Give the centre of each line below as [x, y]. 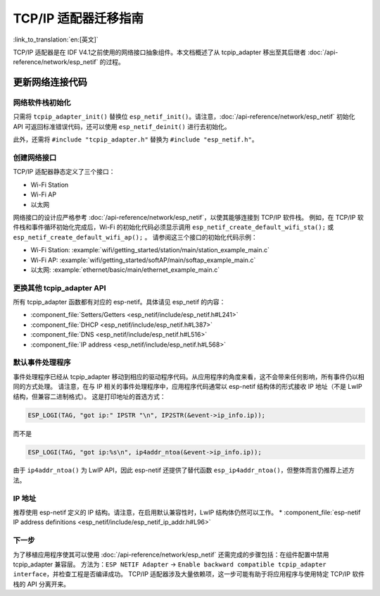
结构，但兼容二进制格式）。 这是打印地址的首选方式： [89, 396]
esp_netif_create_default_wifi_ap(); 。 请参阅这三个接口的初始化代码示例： [135, 237]
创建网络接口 [35, 158]
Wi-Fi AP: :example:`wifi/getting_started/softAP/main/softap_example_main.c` [143, 260]
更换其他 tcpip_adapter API [59, 287]
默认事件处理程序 [42, 363]
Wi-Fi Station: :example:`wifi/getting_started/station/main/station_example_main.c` [150, 250]
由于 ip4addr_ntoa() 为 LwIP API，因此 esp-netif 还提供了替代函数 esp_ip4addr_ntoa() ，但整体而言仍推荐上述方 [184, 470]
